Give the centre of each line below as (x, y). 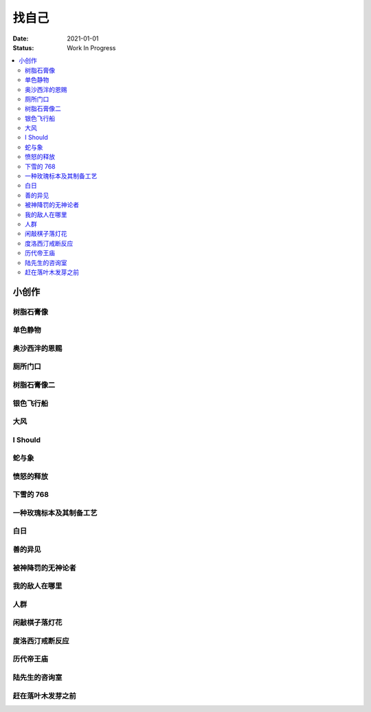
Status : (23, 47)
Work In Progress (91, 47)
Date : (21, 38)
